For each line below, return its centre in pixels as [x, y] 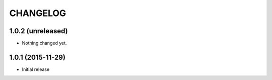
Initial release [36, 69]
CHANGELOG [38, 13]
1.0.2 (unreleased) [39, 31]
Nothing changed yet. [45, 43]
